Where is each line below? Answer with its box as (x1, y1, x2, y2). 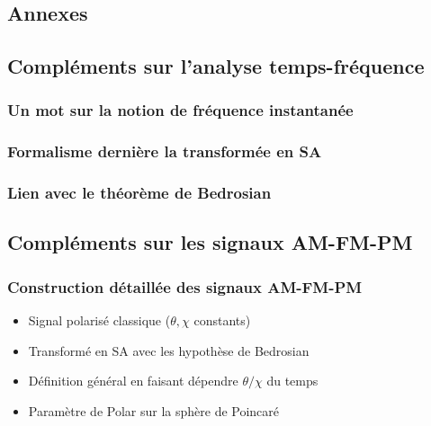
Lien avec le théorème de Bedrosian (7, 182, 272, 204)
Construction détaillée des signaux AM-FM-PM (7, 275, 363, 297)
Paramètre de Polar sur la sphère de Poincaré (28, 401, 280, 420)
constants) (193, 311, 251, 330)
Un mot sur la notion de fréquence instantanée (7, 99, 354, 121)
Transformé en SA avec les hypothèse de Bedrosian (28, 341, 310, 359)
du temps (266, 371, 319, 390)
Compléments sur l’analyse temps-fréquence (7, 52, 425, 80)
